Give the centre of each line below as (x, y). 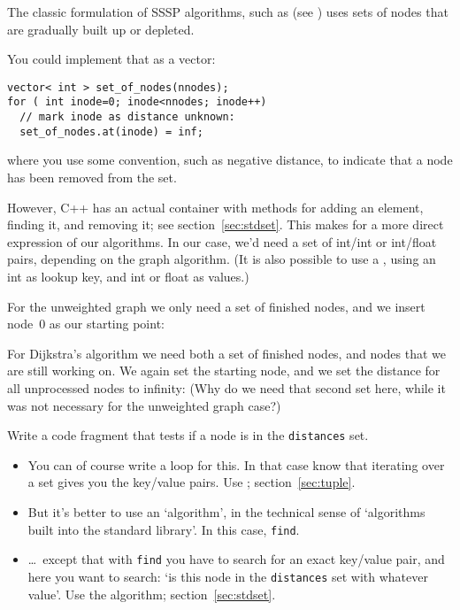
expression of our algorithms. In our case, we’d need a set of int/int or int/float (222, 241)
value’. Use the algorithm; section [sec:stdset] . (152, 594)
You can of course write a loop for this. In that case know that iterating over (236, 464)
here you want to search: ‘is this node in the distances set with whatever (228, 576)
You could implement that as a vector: (111, 59)
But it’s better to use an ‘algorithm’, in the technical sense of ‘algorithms (226, 511)
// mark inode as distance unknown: (127, 117)
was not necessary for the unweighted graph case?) (144, 405)
